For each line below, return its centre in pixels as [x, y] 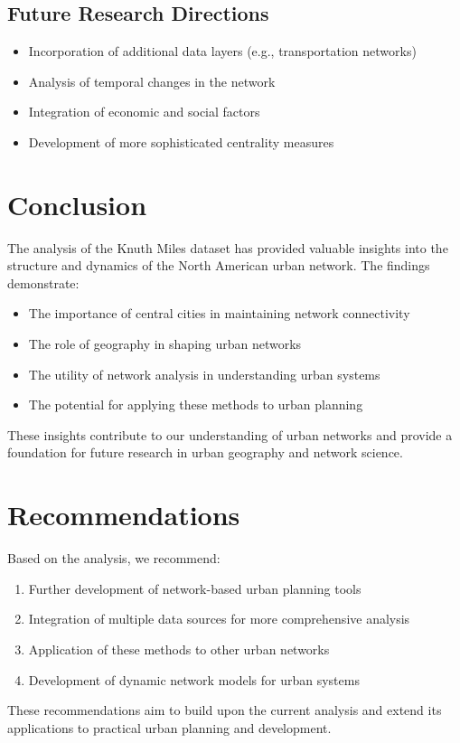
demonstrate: [43, 282]
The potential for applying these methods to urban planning [196, 404]
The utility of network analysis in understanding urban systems [204, 374]
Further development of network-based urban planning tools [195, 588]
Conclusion [77, 204]
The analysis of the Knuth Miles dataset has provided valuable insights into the [228, 247]
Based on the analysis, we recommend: [114, 558]
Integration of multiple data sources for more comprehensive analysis [219, 619]
